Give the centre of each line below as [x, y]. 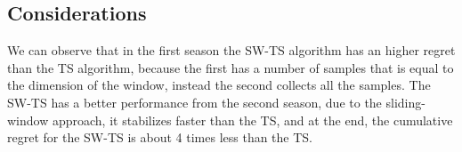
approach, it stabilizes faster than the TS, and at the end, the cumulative [252, 120]
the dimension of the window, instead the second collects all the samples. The [219, 85]
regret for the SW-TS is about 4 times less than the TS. [160, 137]
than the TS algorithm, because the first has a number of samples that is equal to [231, 67]
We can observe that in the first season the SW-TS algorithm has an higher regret [231, 50]
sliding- [405, 102]
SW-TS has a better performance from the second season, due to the [195, 102]
